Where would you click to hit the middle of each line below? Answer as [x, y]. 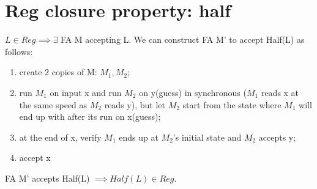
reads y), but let [135, 104]
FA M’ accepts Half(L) [47, 178]
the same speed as [53, 104]
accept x [35, 157]
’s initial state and [207, 137]
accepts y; [277, 137]
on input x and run [86, 92]
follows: [19, 51]
